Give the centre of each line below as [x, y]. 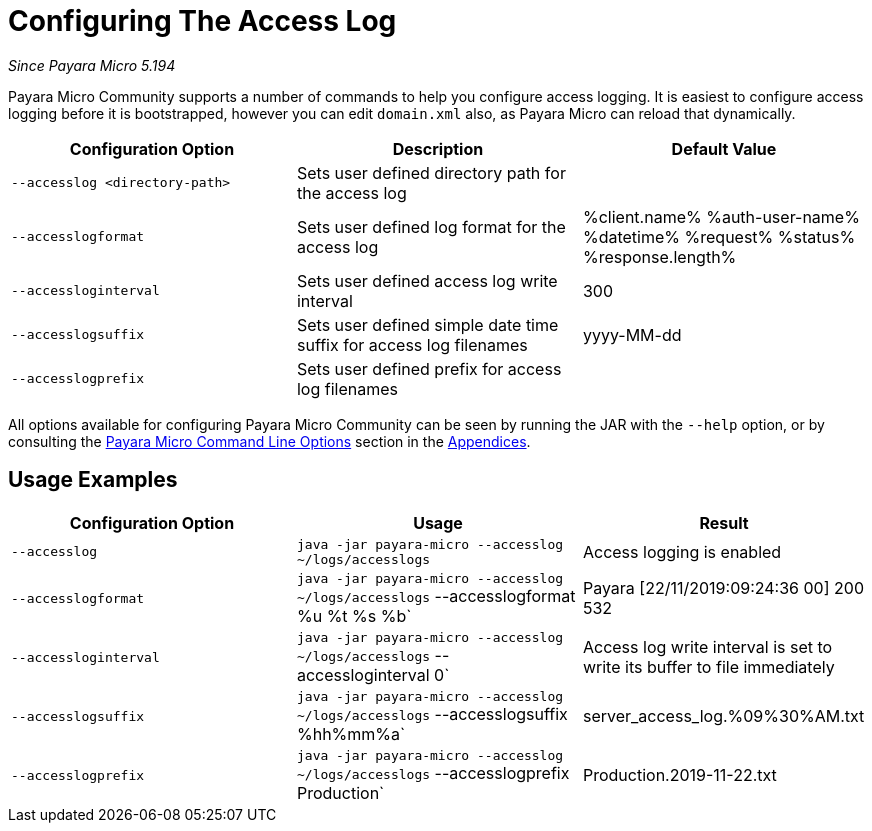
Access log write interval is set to [707, 647]
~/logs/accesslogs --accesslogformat [436, 595]
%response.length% [659, 256]
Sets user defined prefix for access [429, 368]
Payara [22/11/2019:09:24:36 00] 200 [723, 588]
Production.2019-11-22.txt [679, 775]
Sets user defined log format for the [431, 226]
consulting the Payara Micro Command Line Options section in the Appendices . [269, 441]
